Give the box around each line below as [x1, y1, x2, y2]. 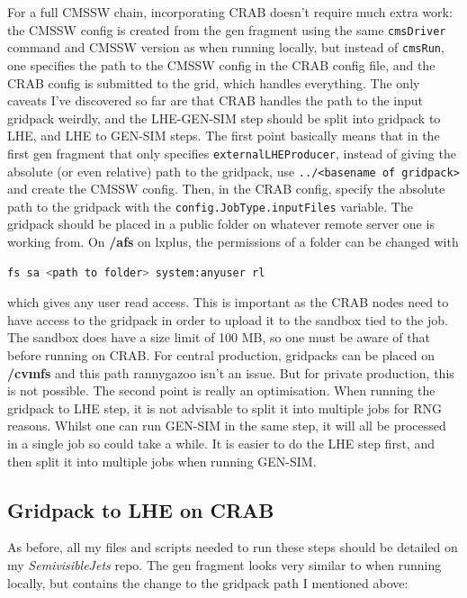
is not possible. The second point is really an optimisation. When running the [7, 381, 436, 400]
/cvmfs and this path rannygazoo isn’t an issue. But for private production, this [7, 363, 454, 382]
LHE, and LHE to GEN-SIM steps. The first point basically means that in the [7, 126, 440, 145]
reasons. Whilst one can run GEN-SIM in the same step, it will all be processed [7, 416, 446, 435]
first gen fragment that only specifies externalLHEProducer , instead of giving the [7, 143, 456, 162]
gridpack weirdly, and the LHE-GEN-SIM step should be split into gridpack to [7, 108, 441, 127]
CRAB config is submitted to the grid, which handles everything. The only [7, 73, 420, 92]
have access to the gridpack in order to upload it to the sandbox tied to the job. [7, 310, 448, 329]
